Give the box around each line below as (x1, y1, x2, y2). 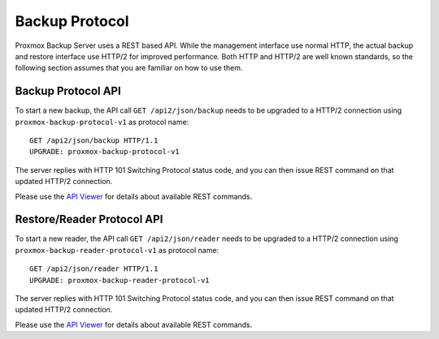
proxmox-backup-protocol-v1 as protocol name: (15, 117, 189, 127)
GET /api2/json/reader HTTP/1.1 (29, 264, 159, 273)
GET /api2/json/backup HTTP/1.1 (29, 136, 159, 145)
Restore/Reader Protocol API (15, 212, 163, 226)
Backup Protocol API (15, 84, 121, 98)
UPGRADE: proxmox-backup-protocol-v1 (29, 147, 180, 157)
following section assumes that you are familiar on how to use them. (15, 63, 243, 73)
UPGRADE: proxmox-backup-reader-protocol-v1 (29, 276, 211, 285)
